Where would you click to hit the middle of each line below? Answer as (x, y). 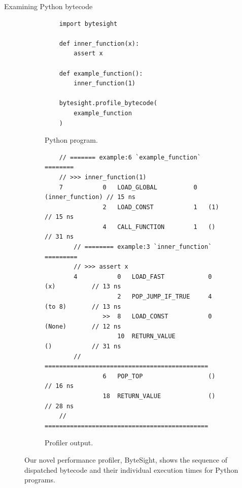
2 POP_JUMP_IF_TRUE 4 (165, 297)
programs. (40, 480)
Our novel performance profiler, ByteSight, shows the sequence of (126, 459)
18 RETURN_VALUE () (159, 396)
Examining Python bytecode (48, 6)
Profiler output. (69, 443)
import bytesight (88, 24)
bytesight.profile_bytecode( (108, 103)
